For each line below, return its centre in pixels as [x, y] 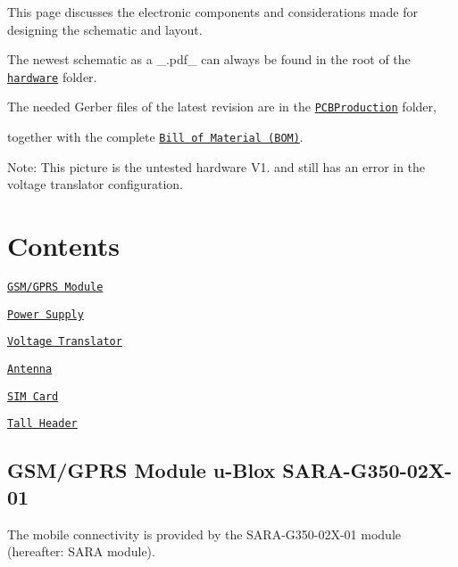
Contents [63, 246]
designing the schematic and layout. [105, 29]
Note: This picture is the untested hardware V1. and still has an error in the [217, 166]
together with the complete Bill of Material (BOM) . [155, 137]
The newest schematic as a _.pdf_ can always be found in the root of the [209, 59]
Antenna [30, 370]
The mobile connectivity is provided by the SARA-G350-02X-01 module [204, 534]
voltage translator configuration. [96, 184]
